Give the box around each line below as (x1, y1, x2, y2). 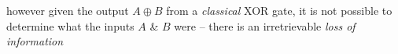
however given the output (6, 2, 129, 18)
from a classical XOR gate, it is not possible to (166, 2, 392, 18)
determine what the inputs (6, 17, 135, 34)
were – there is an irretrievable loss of (174, 17, 356, 34)
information (6, 33, 64, 49)
